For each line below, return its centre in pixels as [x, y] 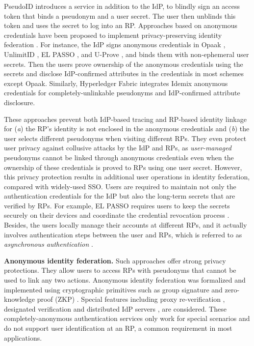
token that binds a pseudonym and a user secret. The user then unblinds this [120, 15]
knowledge [19, 299]
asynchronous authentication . [49, 244]
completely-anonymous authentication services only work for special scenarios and [127, 318]
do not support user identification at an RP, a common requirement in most [118, 328]
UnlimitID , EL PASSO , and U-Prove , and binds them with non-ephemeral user [127, 54]
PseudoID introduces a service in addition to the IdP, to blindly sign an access [122, 6]
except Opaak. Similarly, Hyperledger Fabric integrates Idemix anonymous [116, 83]
